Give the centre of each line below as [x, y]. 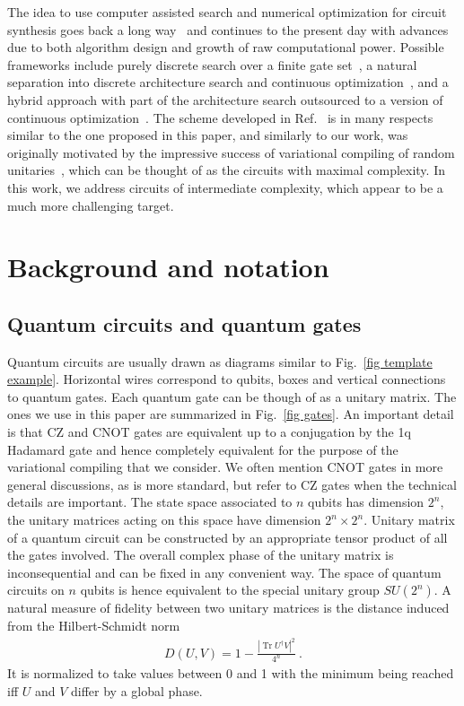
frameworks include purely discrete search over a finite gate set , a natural [212, 64]
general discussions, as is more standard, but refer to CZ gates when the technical [232, 484]
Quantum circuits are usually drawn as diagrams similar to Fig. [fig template [220, 361]
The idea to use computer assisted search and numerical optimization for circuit [227, 12]
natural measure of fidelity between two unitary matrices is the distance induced [228, 608]
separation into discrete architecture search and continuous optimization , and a [228, 82]
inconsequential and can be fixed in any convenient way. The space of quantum [224, 572]
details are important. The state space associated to [150, 502]
